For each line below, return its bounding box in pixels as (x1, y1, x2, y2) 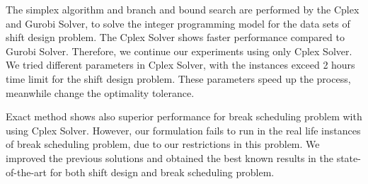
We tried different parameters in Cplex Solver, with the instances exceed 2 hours (6, 57, 355, 72)
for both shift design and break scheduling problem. (50, 164, 275, 179)
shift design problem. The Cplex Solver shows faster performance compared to (6, 30, 345, 45)
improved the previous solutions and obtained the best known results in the (6, 150, 333, 165)
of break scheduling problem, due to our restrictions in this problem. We (6, 137, 320, 151)
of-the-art (6, 164, 47, 179)
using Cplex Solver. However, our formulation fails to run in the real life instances (6, 122, 361, 137)
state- (336, 150, 361, 165)
